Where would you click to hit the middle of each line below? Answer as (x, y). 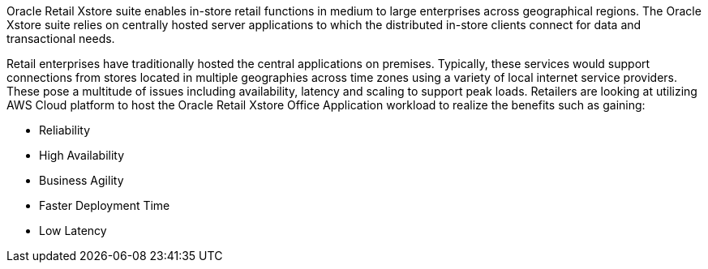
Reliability (65, 130)
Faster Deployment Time (105, 205)
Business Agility (82, 180)
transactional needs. (61, 38)
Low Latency (73, 231)
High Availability (82, 155)
